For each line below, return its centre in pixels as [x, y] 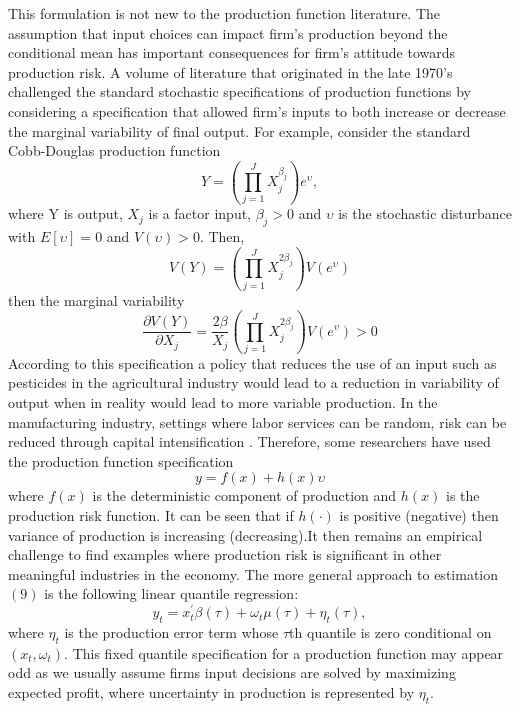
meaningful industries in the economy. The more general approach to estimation [253, 573]
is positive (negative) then [419, 515]
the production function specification [121, 460]
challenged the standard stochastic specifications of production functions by [239, 91]
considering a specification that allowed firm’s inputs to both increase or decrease [257, 110]
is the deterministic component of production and [244, 495]
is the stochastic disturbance [425, 213]
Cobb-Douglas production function [114, 150]
